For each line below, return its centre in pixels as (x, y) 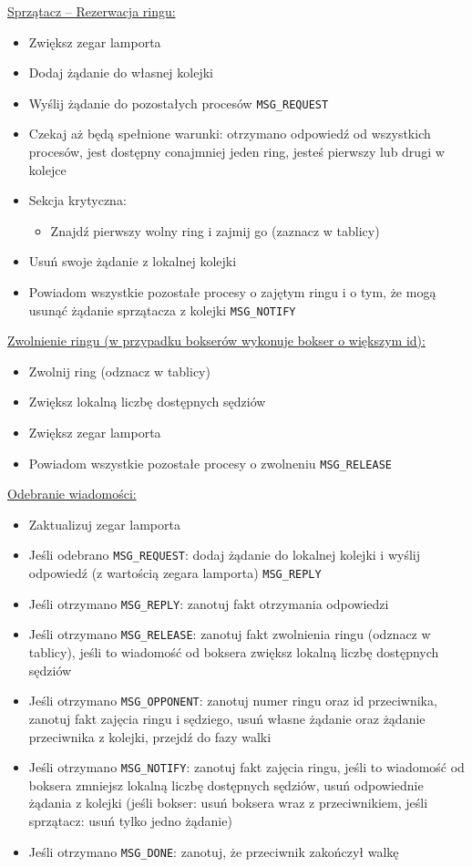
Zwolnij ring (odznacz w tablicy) (119, 371)
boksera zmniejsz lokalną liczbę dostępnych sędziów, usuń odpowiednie (226, 784)
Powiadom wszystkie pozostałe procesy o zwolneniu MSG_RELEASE (210, 463)
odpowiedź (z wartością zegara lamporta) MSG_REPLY (175, 573)
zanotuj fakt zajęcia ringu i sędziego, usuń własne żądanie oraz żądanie (227, 718)
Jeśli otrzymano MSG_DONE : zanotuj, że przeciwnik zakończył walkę (214, 851)
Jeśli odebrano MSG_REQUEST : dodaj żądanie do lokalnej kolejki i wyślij (224, 555)
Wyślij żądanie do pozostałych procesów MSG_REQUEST (179, 103)
